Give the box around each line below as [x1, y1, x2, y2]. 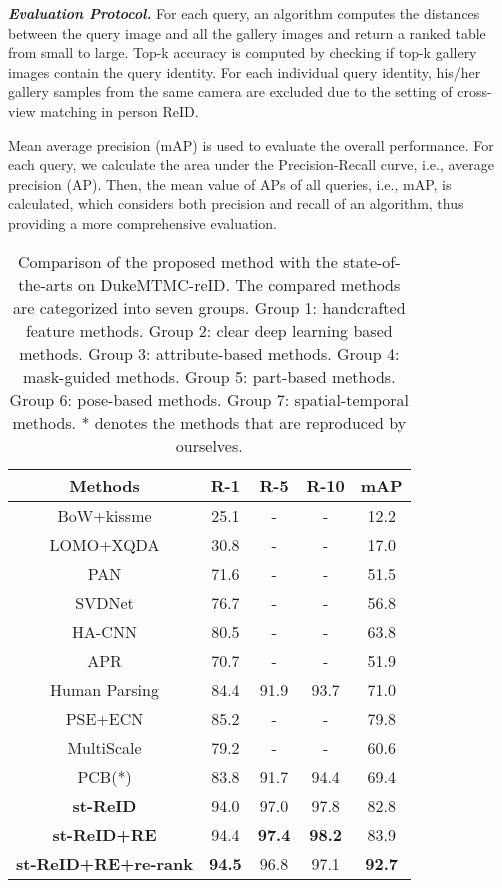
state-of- [343, 249, 401, 273]
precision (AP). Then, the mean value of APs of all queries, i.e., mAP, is [8, 173, 452, 194]
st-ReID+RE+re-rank [16, 851, 193, 875]
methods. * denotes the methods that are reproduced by [12, 410, 407, 434]
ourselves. [175, 433, 243, 457]
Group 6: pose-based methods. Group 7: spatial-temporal [9, 387, 409, 411]
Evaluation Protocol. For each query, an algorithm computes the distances [8, 3, 480, 23]
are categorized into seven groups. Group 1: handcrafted [13, 295, 406, 319]
